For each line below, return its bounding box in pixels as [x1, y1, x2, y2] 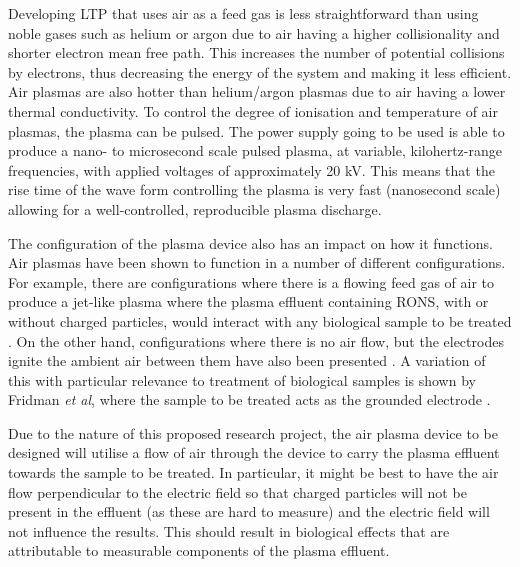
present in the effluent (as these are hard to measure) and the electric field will [8, 501, 490, 522]
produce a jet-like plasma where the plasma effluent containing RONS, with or [8, 291, 489, 312]
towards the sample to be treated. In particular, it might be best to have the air [8, 462, 499, 483]
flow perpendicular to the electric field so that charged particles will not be [8, 481, 467, 502]
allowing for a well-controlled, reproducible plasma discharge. [8, 198, 382, 219]
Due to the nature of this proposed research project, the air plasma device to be [8, 422, 498, 443]
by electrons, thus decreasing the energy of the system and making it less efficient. [8, 61, 512, 82]
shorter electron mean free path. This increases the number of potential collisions [8, 42, 505, 63]
